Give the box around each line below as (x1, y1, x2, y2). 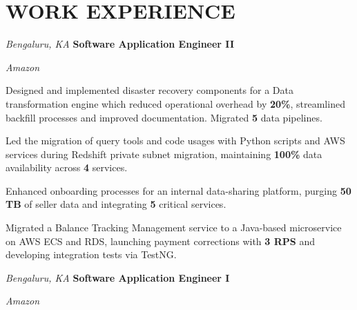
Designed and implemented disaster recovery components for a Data (6, 83, 293, 97)
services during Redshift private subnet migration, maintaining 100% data (6, 146, 322, 161)
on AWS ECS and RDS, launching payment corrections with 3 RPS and (6, 233, 315, 248)
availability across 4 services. (6, 160, 128, 175)
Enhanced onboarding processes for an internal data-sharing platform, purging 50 (6, 183, 351, 197)
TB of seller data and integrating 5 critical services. (6, 197, 226, 211)
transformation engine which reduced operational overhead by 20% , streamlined (6, 96, 345, 110)
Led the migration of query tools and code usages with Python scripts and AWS (6, 133, 345, 148)
